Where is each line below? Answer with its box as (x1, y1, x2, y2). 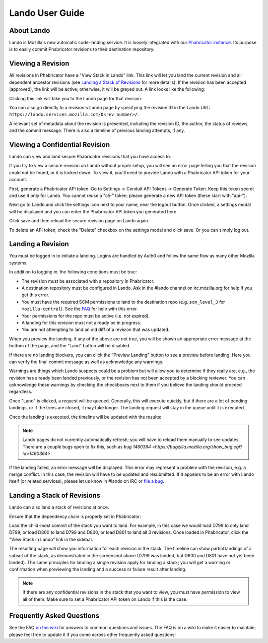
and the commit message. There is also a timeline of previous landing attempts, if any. (9, 128, 185, 133)
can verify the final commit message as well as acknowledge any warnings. (9, 359, 164, 365)
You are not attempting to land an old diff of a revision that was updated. (21, 326, 170, 332)
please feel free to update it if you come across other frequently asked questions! (9, 632, 176, 638)
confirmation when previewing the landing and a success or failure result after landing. (9, 566, 187, 573)
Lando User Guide (9, 7, 85, 18)
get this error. (21, 292, 50, 298)
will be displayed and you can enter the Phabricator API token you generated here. (9, 208, 178, 214)
